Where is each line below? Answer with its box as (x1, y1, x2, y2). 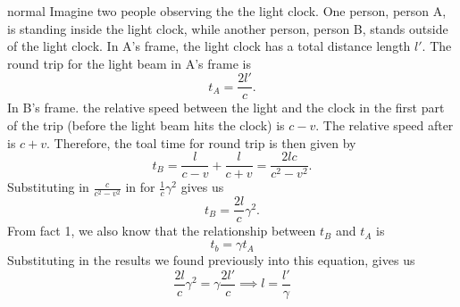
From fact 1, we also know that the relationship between (7, 221, 316, 240)
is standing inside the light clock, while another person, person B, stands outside (7, 19, 448, 37)
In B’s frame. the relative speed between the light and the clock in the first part (7, 98, 445, 117)
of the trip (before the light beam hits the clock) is (7, 116, 285, 135)
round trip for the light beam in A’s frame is (7, 54, 251, 72)
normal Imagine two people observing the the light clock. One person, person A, (7, 2, 447, 20)
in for (125, 178, 155, 196)
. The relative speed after (315, 116, 454, 135)
